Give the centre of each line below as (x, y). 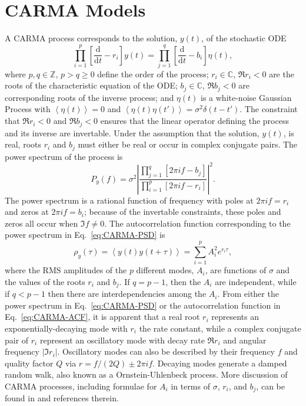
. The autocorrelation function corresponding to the (197, 223)
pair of (17, 340)
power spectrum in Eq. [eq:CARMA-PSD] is (85, 235)
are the (282, 73)
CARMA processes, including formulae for (81, 386)
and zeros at (27, 212)
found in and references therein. (62, 398)
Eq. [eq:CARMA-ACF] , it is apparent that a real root (102, 317)
